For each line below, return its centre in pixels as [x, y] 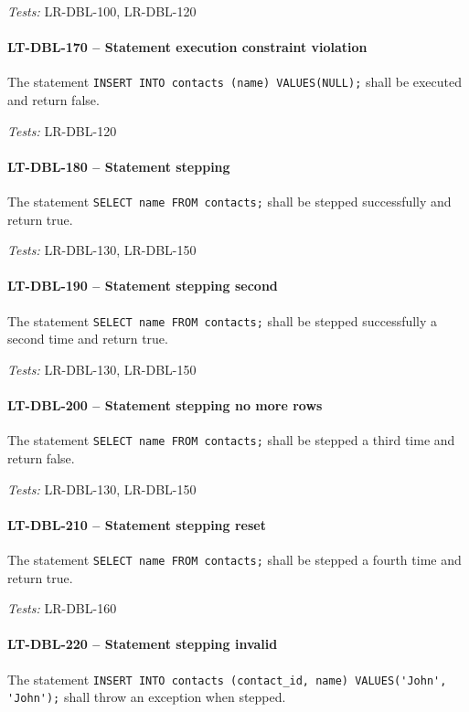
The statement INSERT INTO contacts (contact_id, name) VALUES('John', [227, 679]
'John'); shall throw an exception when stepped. [147, 697]
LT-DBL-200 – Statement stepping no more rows [165, 405]
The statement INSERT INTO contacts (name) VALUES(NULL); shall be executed [235, 82]
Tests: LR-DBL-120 [62, 130]
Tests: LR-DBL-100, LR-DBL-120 [102, 11]
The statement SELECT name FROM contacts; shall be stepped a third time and [231, 440]
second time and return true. [88, 339]
